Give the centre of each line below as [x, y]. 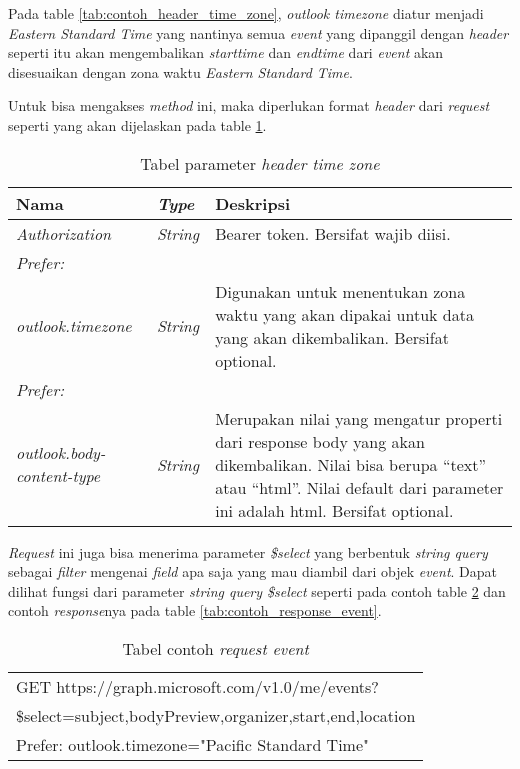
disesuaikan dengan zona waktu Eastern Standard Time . [180, 71]
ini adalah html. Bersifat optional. [334, 510]
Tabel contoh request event [215, 648]
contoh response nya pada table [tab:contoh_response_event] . [195, 610]
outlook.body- [61, 453]
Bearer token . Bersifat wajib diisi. [333, 233]
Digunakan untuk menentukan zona [340, 291]
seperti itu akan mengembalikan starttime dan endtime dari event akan [226, 52]
